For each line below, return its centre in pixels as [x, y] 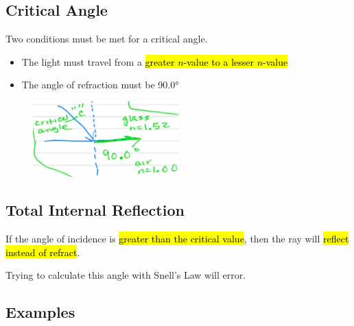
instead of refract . [43, 252]
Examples [40, 312]
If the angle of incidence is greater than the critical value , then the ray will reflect [177, 238]
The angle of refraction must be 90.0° [100, 85]
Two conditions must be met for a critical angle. [107, 39]
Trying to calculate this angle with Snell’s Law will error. [126, 275]
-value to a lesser [219, 61]
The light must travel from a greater [98, 61]
